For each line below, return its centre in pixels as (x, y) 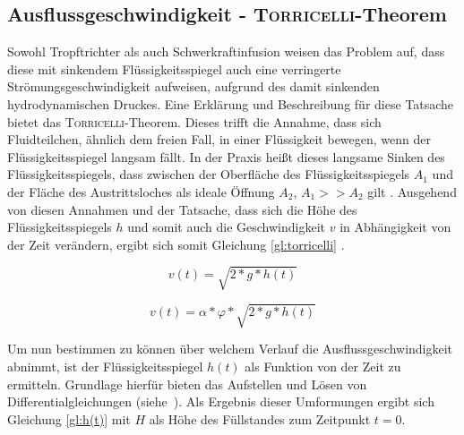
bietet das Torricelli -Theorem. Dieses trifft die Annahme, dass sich (194, 121)
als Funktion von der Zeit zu (323, 367)
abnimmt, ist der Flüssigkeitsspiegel (105, 367)
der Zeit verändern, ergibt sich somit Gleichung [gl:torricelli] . (176, 244)
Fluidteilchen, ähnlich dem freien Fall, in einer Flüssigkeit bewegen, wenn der (219, 139)
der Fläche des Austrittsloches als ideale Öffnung (141, 191)
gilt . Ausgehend (412, 191)
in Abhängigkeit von (395, 227)
